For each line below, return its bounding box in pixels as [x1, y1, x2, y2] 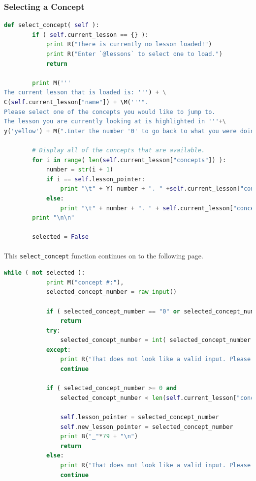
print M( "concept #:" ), [46, 279, 124, 286]
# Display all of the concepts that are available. [32, 146, 205, 154]
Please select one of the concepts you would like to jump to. [4, 108, 216, 115]
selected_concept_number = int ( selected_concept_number [60, 337, 251, 344]
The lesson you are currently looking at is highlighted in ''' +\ [4, 118, 226, 125]
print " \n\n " [32, 214, 75, 222]
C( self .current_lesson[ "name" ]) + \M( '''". [4, 98, 149, 106]
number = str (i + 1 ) [46, 166, 114, 173]
